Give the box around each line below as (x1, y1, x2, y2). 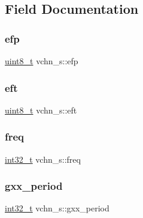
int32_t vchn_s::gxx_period (5, 202, 109, 214)
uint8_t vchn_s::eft (5, 103, 77, 116)
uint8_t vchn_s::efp (5, 55, 78, 67)
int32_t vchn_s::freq (5, 153, 81, 165)
